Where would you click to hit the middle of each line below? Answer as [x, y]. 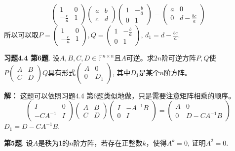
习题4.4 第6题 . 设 [32, 58]
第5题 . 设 [19, 142]
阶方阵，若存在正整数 [108, 142]
